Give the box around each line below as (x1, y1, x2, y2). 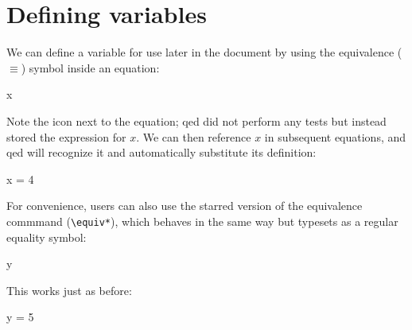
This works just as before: (6, 281, 132, 298)
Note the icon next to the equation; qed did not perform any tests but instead (6, 112, 387, 129)
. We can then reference (136, 128, 251, 145)
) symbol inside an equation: (21, 59, 160, 76)
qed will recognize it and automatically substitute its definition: (6, 144, 317, 161)
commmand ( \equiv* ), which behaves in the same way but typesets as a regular (6, 212, 398, 229)
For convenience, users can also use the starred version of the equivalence (6, 197, 363, 214)
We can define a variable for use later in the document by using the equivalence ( (6, 44, 402, 60)
